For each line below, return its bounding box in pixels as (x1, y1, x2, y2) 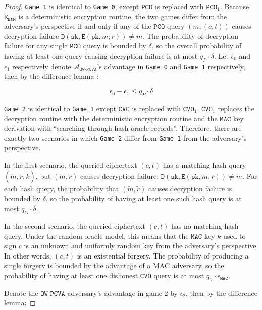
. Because (220, 1, 249, 11)
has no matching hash (171, 220, 239, 231)
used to (223, 230, 246, 241)
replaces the (218, 102, 254, 113)
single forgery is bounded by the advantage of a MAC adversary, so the (4, 260, 224, 271)
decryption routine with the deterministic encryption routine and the (4, 113, 218, 123)
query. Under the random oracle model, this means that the (4, 230, 189, 241)
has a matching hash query (163, 159, 246, 170)
